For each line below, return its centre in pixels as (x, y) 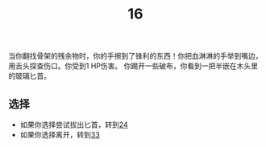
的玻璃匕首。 (29, 76)
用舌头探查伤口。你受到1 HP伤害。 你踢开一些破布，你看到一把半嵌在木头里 (133, 66)
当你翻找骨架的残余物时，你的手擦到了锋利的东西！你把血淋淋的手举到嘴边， (135, 56)
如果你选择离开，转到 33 (60, 135)
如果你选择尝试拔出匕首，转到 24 (74, 125)
